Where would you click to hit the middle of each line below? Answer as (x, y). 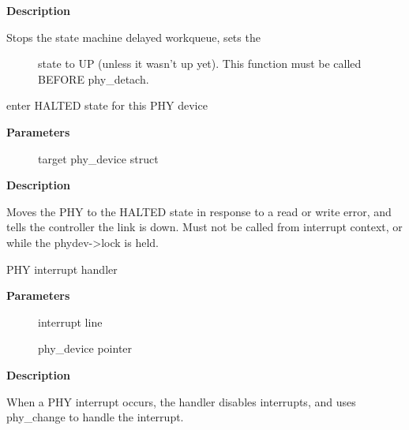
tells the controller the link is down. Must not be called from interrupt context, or (204, 227)
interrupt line (70, 322)
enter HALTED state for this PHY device (107, 105)
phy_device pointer (85, 348)
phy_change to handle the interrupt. (95, 417)
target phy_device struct (98, 158)
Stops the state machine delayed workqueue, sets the (133, 37)
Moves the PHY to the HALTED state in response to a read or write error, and (199, 211)
